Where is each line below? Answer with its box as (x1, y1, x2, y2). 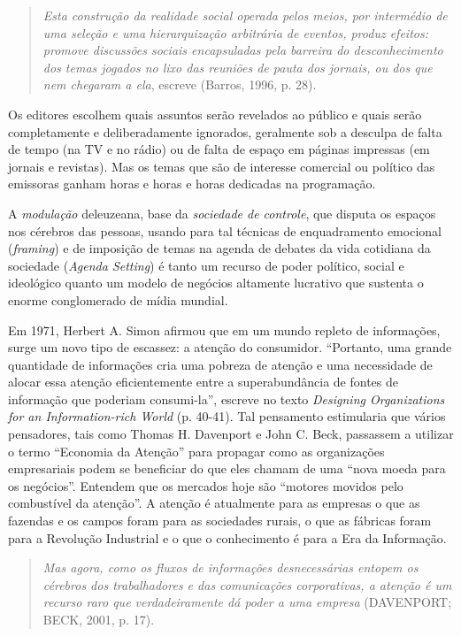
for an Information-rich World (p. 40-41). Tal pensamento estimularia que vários (8, 407, 446, 425)
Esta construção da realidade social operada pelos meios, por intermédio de (42, 6, 448, 24)
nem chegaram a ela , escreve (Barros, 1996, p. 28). (42, 75, 317, 94)
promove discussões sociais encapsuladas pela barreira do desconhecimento (42, 41, 443, 59)
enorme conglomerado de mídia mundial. (8, 290, 228, 309)
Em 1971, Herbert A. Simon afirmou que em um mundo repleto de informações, (8, 320, 441, 339)
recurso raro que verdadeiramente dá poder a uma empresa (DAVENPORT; (42, 593, 452, 611)
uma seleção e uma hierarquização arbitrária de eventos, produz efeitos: (42, 23, 428, 42)
